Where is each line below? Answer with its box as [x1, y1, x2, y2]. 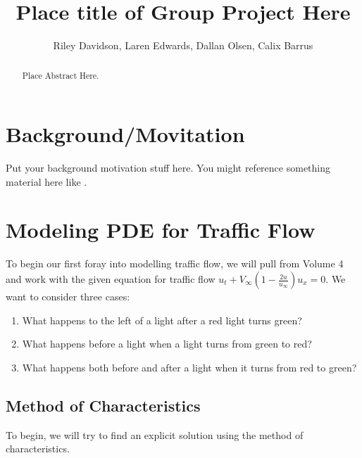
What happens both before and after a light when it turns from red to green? [22, 360, 357, 374]
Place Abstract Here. [22, 69, 99, 81]
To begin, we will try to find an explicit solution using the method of [6, 427, 304, 442]
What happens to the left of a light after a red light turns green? [22, 312, 302, 327]
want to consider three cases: [6, 289, 130, 304]
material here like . [6, 174, 87, 189]
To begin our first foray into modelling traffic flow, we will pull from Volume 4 [6, 256, 344, 271]
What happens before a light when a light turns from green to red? [22, 336, 312, 351]
